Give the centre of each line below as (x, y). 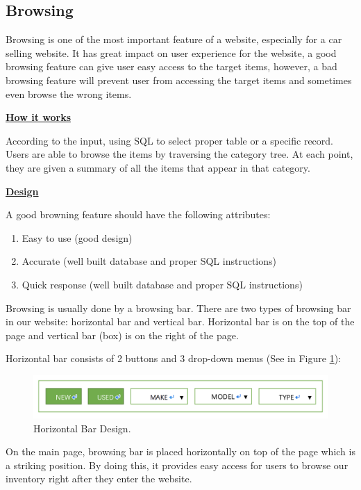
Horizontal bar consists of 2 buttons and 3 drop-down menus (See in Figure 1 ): (173, 358)
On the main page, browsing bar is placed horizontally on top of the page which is (180, 451)
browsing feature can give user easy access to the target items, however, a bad (171, 66)
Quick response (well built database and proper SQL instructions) (162, 284)
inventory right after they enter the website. (99, 479)
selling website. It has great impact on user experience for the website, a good (171, 52)
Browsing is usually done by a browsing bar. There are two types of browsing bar (178, 308)
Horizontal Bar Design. (82, 428)
